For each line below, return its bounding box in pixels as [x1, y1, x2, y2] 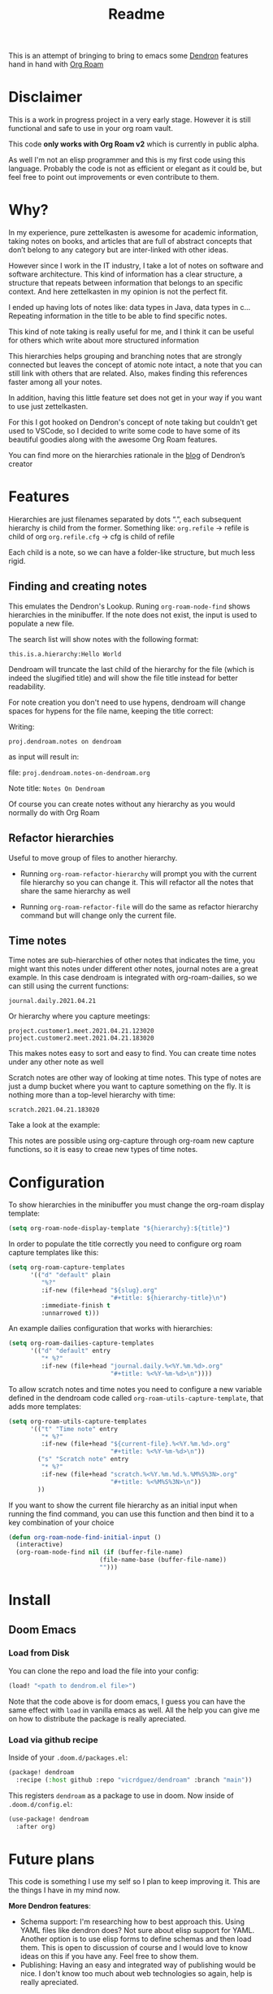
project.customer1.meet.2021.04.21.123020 [8, 1027, 154, 1036]
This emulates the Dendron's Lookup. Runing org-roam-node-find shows [8, 601, 250, 611]
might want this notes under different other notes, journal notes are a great [8, 964, 258, 974]
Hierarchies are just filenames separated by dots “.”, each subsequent [8, 514, 242, 524]
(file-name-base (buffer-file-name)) [98, 1555, 227, 1564]
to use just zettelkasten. [8, 402, 89, 412]
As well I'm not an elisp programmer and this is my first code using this [8, 155, 246, 165]
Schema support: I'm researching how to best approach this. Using [19, 1917, 245, 1926]
